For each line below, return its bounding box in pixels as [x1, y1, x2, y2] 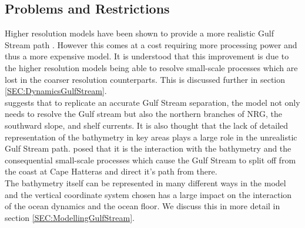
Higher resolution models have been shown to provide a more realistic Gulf [5, 27, 274, 39]
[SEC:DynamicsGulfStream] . [5, 85, 107, 97]
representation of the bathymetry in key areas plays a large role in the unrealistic [5, 130, 297, 143]
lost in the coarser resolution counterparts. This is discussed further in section [5, 73, 286, 85]
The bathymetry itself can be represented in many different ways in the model [5, 176, 286, 189]
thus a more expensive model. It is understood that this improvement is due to [5, 50, 289, 62]
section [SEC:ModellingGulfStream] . [5, 211, 135, 223]
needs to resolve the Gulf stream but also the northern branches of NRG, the [5, 108, 282, 120]
